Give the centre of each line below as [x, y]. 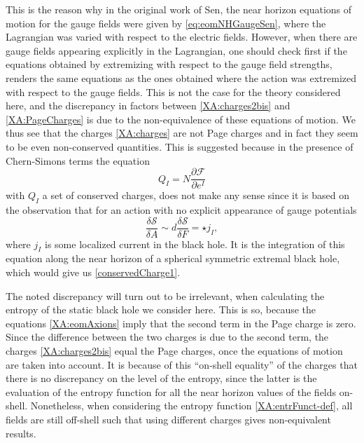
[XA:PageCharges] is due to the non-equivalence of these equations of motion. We [181, 119]
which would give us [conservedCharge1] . [93, 272]
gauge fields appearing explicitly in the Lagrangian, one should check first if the [176, 50]
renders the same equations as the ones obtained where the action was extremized [181, 77]
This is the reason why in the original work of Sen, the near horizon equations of [179, 9]
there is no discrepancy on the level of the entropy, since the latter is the [161, 378]
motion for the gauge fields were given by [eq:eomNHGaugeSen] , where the [166, 23]
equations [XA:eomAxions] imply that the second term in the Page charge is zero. [181, 323]
